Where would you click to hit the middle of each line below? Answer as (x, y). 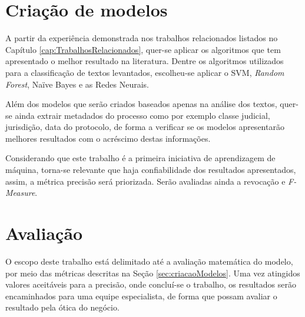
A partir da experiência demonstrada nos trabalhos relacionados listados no (142, 38)
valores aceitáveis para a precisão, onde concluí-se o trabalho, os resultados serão (151, 284)
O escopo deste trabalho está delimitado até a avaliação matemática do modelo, (149, 261)
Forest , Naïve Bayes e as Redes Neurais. (77, 84)
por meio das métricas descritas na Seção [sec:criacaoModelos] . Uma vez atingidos (153, 273)
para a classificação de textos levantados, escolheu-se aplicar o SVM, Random (145, 72)
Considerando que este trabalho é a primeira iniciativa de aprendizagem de (140, 158)
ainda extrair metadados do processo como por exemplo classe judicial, (142, 115)
